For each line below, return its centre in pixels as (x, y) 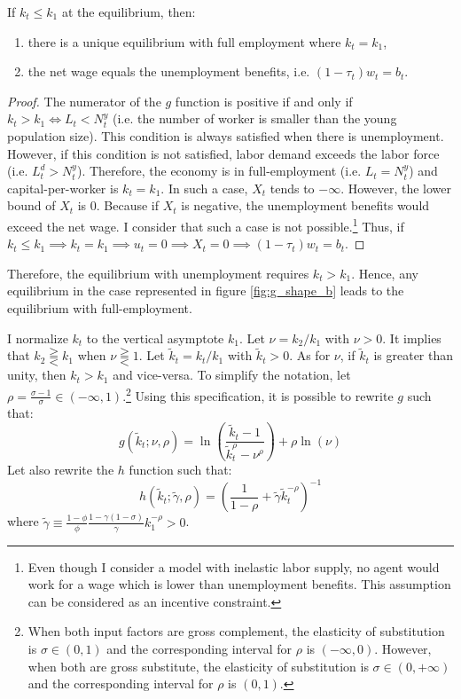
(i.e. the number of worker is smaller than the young (255, 118)
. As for (310, 355)
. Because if (128, 205)
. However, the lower (396, 188)
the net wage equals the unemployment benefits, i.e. (169, 71)
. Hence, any (385, 273)
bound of (31, 205)
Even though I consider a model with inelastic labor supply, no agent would (234, 566)
